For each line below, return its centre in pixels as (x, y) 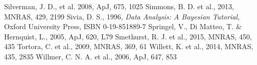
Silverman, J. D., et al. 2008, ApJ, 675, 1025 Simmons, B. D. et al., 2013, (119, 6)
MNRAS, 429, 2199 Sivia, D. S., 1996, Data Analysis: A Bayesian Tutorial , (122, 16)
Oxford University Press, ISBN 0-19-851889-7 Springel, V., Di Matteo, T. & (123, 26)
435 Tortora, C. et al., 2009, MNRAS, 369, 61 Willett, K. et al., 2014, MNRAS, (129, 46)
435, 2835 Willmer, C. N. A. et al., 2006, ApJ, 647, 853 (90, 56)
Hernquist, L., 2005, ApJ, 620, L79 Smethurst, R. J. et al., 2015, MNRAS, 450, (128, 36)
